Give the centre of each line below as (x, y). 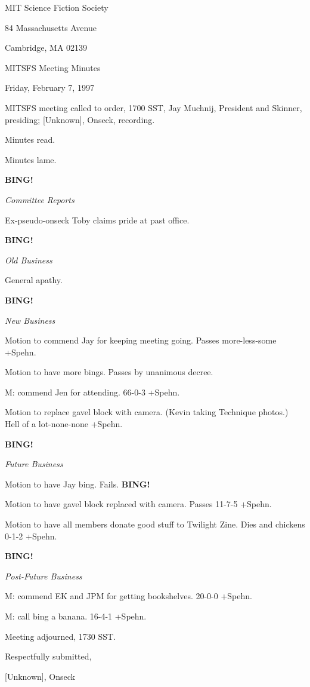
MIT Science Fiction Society (57, 7)
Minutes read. (30, 139)
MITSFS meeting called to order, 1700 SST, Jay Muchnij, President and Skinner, (154, 107)
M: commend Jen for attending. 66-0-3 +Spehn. (92, 392)
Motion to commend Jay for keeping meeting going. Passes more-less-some (141, 340)
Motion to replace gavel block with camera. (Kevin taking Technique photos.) (147, 412)
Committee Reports (40, 199)
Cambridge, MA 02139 (46, 47)
